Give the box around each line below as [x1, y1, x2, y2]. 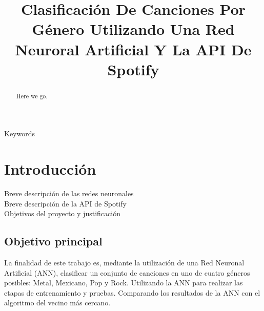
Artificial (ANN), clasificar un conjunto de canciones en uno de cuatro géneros [4, 267, 250, 278]
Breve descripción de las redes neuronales [4, 188, 134, 199]
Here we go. [16, 91, 48, 100]
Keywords [4, 128, 35, 139]
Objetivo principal [4, 233, 103, 249]
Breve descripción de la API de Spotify [4, 198, 127, 209]
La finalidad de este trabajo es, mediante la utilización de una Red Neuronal [4, 257, 245, 268]
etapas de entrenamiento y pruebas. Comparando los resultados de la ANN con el [4, 287, 260, 298]
